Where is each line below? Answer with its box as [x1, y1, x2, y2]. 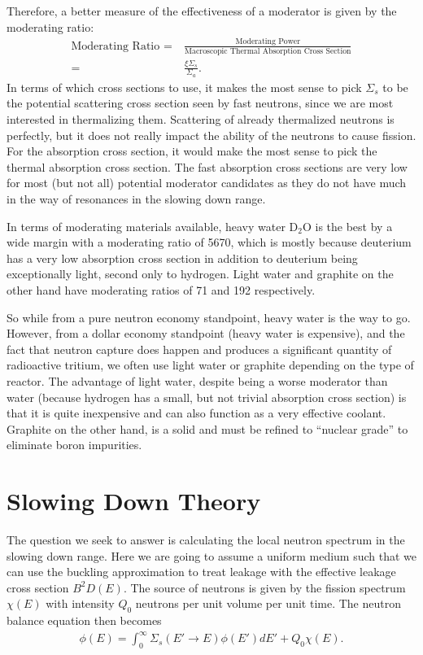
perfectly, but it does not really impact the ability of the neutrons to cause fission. [7, 126, 416, 143]
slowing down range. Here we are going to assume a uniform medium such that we [7, 547, 417, 564]
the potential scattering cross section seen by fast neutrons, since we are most [7, 94, 394, 111]
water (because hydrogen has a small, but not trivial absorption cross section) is [7, 388, 407, 405]
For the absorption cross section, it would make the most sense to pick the [7, 142, 377, 159]
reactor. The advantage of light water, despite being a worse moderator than [7, 372, 388, 389]
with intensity [46, 595, 115, 612]
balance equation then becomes [7, 612, 162, 629]
